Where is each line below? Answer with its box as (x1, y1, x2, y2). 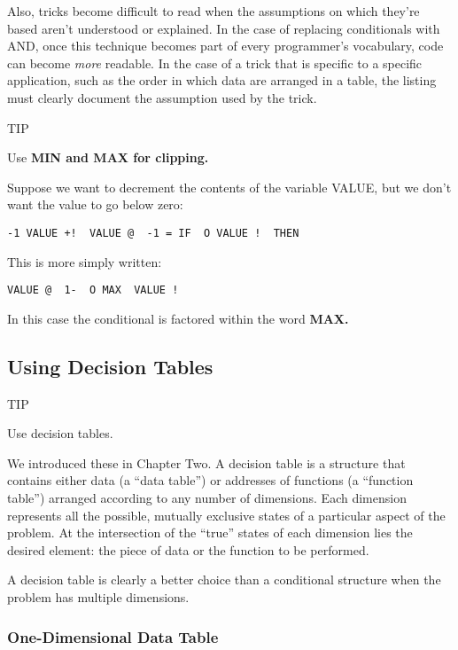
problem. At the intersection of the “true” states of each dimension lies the (7, 523, 413, 542)
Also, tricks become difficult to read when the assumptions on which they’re (7, 2, 420, 20)
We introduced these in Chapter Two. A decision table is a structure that (7, 453, 406, 472)
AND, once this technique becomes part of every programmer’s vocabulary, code (7, 36, 444, 55)
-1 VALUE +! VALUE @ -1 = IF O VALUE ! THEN (7, 226, 299, 239)
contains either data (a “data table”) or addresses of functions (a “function (7, 471, 414, 489)
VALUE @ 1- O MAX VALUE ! (7, 284, 179, 297)
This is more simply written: (7, 252, 162, 270)
